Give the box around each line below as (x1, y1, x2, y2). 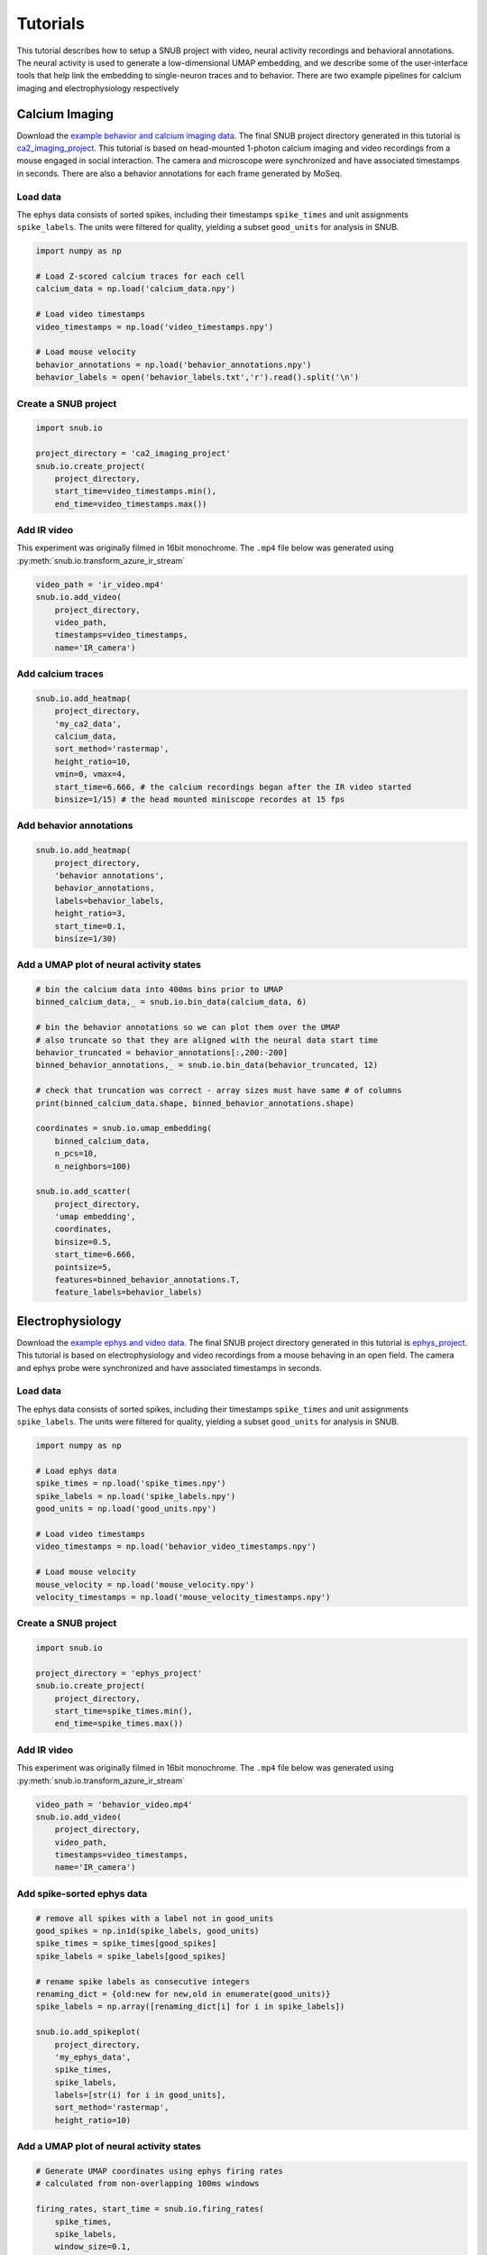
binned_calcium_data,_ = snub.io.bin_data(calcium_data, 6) (35, 997, 308, 1008)
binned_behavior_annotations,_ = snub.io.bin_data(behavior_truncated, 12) (35, 1060, 379, 1071)
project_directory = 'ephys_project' (35, 1668, 203, 1678)
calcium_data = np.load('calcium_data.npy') (35, 284, 236, 294)
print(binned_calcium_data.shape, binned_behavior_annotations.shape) (35, 1098, 355, 1109)
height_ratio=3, (54, 908, 126, 919)
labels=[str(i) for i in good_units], (54, 2090, 226, 2101)
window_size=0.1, (54, 2241, 132, 2252)
